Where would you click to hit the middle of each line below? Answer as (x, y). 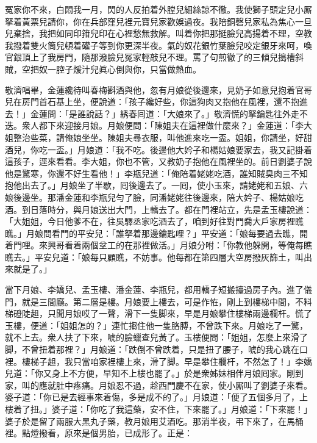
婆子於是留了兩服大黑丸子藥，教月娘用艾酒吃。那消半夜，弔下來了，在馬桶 (154, 421)
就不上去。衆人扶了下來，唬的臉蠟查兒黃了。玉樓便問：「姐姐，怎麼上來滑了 (156, 337)
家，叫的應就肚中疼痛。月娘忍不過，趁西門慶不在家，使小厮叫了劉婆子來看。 (158, 385)
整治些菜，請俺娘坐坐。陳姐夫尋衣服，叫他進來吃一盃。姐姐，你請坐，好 (158, 137)
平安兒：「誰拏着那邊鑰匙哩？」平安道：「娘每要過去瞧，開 (192, 233)
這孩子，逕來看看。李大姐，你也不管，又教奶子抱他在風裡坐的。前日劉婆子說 (158, 161)
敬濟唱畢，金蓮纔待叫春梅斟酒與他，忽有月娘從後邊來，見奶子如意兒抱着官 (154, 89)
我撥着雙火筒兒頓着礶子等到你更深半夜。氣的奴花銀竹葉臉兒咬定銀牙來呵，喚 (158, 45)
